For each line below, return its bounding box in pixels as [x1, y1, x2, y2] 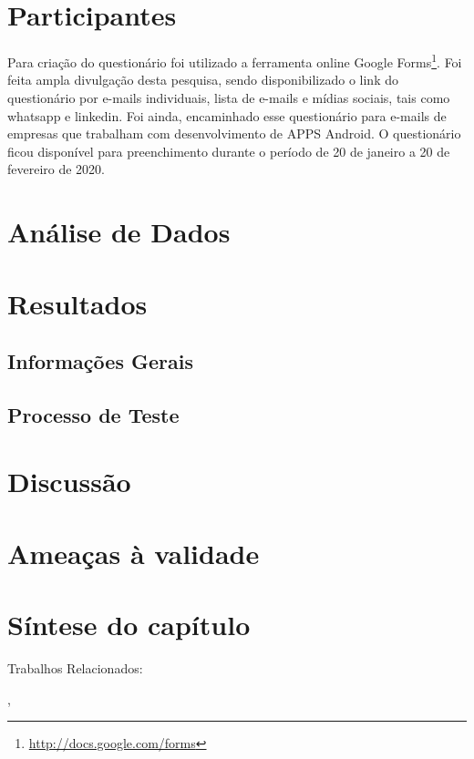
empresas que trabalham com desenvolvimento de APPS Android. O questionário [7, 124, 461, 143]
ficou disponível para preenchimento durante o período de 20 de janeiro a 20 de [7, 141, 450, 160]
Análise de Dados [7, 213, 231, 251]
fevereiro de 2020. [7, 159, 106, 179]
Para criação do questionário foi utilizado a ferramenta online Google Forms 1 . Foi [7, 50, 462, 71]
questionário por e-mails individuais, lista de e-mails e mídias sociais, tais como [7, 87, 450, 107]
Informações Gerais [7, 347, 193, 375]
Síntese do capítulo [7, 606, 251, 643]
